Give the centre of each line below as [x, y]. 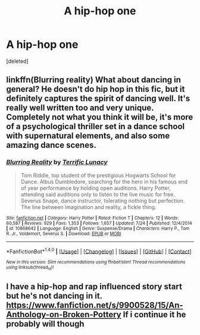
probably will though [45, 324]
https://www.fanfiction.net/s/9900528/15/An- [95, 305]
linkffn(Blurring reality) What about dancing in [94, 80]
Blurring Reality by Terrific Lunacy [57, 162]
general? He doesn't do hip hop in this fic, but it [96, 89]
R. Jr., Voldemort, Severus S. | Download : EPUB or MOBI [64, 233]
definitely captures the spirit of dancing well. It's [98, 99]
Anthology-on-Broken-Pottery [64, 314]
